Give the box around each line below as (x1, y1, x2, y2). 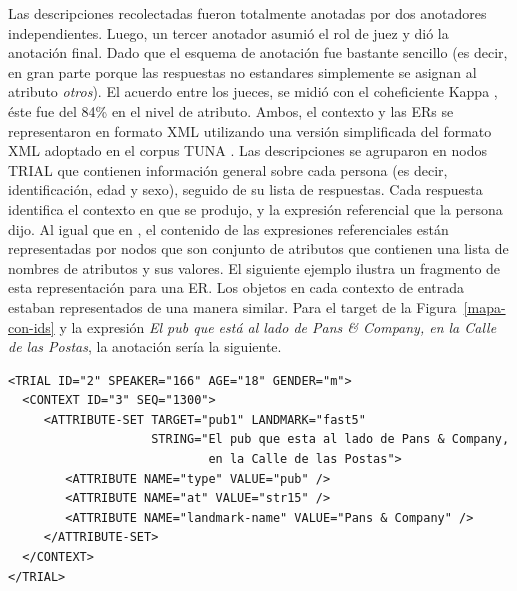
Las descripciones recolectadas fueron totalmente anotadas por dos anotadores (8, 3, 487, 23)
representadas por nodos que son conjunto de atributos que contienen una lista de (8, 238, 509, 259)
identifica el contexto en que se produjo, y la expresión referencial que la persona (8, 198, 503, 219)
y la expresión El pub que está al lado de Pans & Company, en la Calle (59, 316, 497, 337)
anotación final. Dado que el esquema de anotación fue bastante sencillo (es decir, (8, 42, 508, 63)
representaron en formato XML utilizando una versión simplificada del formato (8, 120, 492, 141)
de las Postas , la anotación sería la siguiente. (8, 336, 282, 357)
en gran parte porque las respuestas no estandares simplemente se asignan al (8, 61, 477, 82)
